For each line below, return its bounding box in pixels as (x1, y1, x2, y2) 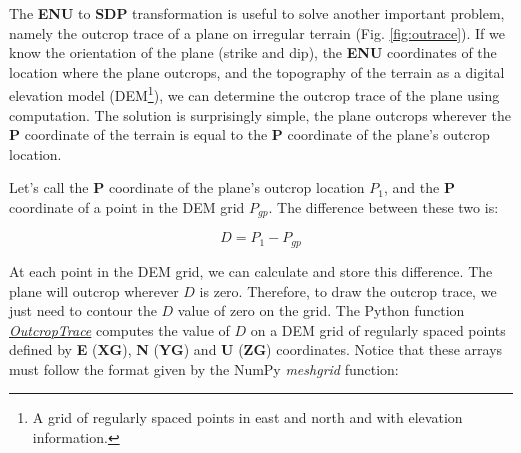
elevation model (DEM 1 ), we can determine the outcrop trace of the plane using (9, 82, 500, 106)
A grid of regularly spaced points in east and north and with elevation (32, 407, 463, 428)
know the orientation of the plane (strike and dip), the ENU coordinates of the (9, 42, 497, 63)
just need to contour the (9, 300, 157, 321)
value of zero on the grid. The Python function (177, 300, 465, 321)
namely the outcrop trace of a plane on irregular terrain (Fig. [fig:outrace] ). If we (9, 22, 505, 43)
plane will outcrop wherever (9, 280, 179, 301)
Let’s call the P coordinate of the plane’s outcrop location (9, 177, 365, 198)
